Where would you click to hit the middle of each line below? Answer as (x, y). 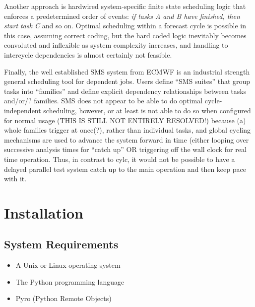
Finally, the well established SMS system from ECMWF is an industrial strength (127, 71)
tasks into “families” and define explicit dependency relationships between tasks (125, 91)
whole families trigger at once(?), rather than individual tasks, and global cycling (127, 130)
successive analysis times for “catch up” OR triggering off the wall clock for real (125, 149)
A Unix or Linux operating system (68, 265)
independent (23, 110)
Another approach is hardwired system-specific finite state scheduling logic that (125, 6)
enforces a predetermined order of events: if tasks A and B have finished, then (122, 16)
